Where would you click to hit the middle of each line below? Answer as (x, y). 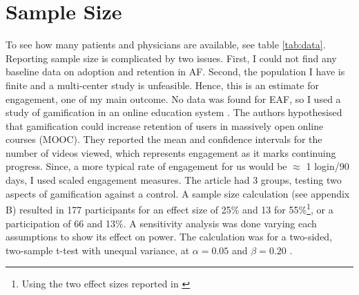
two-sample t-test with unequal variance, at (98, 250)
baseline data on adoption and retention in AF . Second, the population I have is (175, 72)
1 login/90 (328, 166)
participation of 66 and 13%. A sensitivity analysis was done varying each (161, 223)
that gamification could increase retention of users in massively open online (165, 125)
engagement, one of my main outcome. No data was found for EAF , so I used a (173, 98)
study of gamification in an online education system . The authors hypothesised (174, 112)
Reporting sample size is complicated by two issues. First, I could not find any (171, 58)
